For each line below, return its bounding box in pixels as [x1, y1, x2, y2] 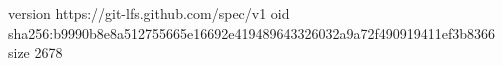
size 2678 [8, 42, 63, 63]
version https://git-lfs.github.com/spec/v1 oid [8, 3, 290, 23]
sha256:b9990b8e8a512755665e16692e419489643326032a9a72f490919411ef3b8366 [8, 22, 495, 43]
